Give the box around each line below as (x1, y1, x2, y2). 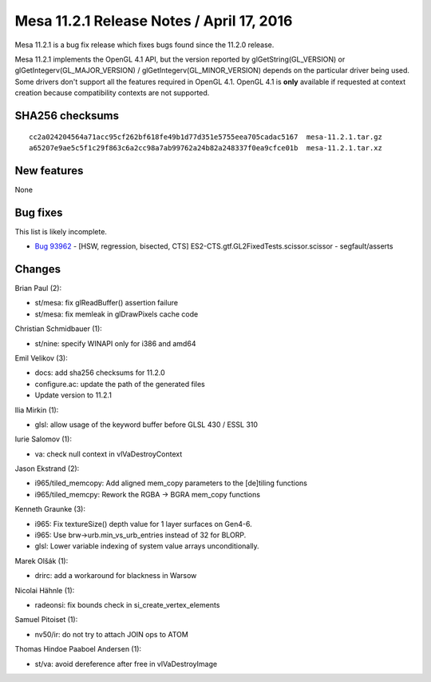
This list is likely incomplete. (14, 226, 108, 236)
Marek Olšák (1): (14, 556, 69, 565)
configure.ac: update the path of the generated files (34, 379, 205, 389)
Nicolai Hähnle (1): (14, 585, 75, 595)
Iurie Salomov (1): (14, 434, 72, 444)
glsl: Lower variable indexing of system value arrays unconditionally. (34, 541, 259, 551)
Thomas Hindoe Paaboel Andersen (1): (14, 644, 142, 654)
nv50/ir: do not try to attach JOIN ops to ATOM (34, 629, 189, 639)
